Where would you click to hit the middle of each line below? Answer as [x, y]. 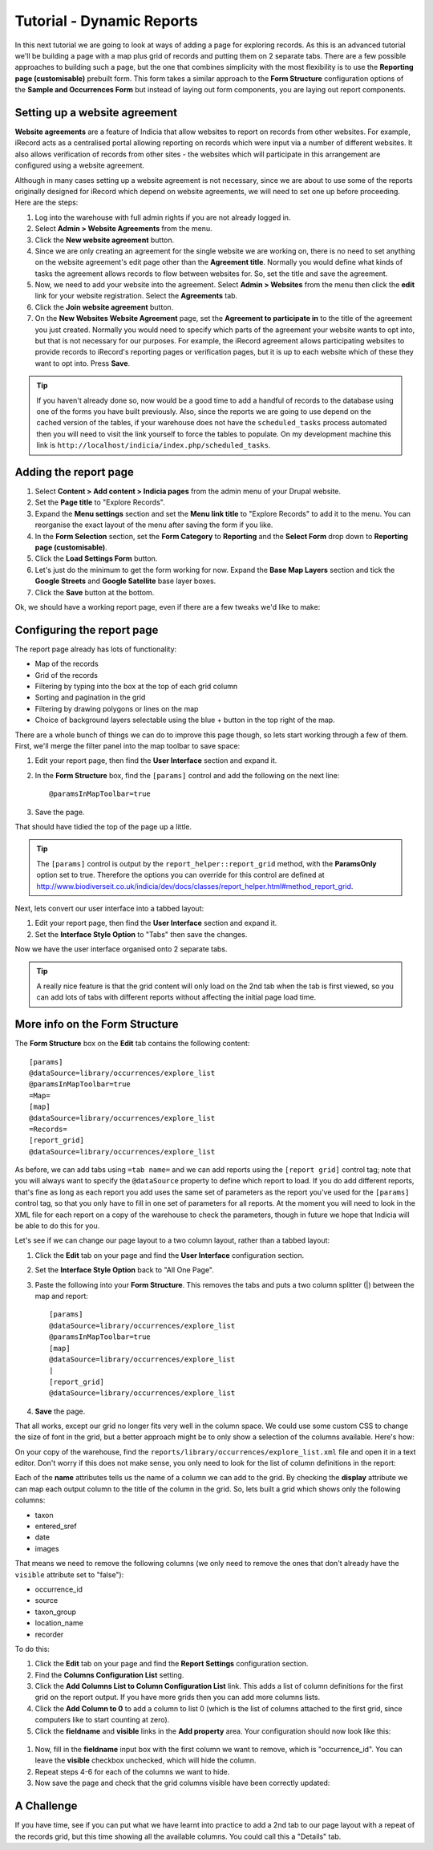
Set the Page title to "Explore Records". [100, 502]
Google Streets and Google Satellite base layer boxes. [125, 581]
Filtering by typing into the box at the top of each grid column [136, 687]
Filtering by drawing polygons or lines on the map [117, 708]
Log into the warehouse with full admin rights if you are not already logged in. [163, 217]
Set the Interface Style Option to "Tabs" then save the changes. [141, 934]
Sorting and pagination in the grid [90, 697]
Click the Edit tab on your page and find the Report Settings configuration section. [172, 1664]
